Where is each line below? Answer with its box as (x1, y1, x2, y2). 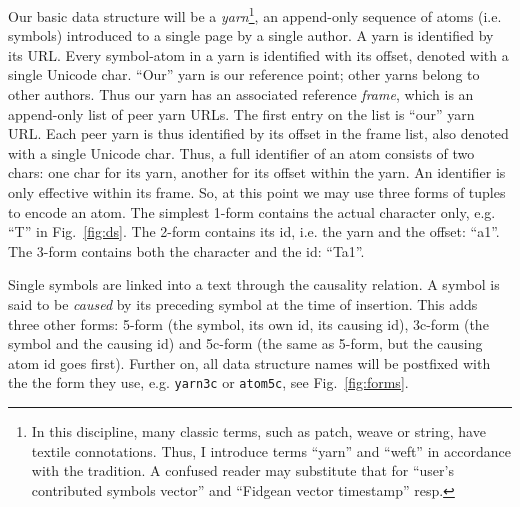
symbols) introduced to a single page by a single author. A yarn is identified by (8, 25, 494, 46)
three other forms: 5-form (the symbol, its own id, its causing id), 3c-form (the (8, 313, 489, 334)
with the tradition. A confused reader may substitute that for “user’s (31, 460, 454, 481)
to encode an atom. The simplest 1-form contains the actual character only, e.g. (8, 201, 496, 222)
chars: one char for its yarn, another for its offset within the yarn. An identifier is (8, 162, 506, 183)
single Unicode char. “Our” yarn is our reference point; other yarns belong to (8, 64, 480, 85)
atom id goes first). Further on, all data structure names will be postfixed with (8, 352, 491, 373)
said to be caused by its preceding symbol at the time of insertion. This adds (8, 293, 478, 314)
